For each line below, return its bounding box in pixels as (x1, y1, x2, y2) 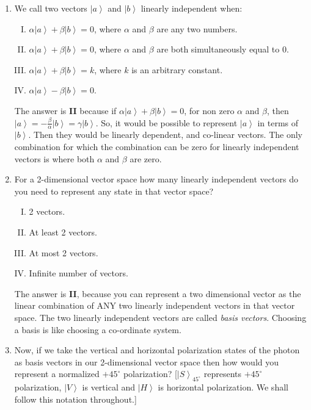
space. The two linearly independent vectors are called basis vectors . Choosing (14, 311, 307, 323)
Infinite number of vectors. (29, 267, 128, 279)
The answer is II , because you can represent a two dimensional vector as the (14, 287, 301, 300)
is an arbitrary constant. (131, 63, 223, 76)
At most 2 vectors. (29, 246, 98, 259)
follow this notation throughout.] (14, 392, 137, 405)
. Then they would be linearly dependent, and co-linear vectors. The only (28, 128, 303, 141)
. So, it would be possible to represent (95, 116, 238, 129)
